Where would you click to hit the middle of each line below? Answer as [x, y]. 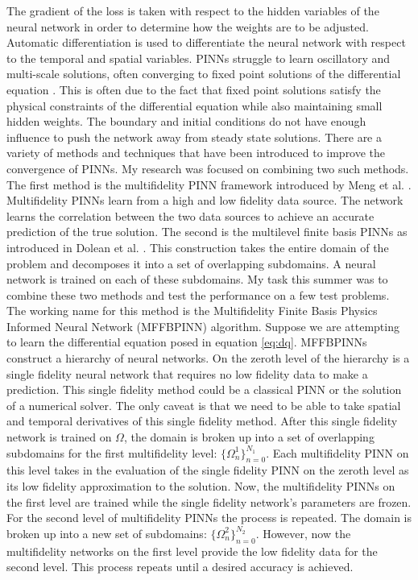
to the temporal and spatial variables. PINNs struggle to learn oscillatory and [199, 58]
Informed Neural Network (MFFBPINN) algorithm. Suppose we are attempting [203, 326]
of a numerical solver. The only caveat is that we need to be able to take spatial [204, 405]
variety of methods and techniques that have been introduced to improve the [196, 153]
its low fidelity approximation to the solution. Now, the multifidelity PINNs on [201, 486]
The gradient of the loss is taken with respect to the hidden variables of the [193, 10]
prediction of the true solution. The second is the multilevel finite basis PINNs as [207, 232]
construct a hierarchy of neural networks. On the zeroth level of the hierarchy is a [208, 358]
